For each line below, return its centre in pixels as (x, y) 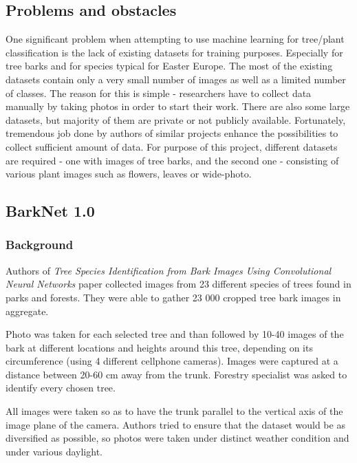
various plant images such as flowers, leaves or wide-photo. (129, 174)
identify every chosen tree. (61, 388)
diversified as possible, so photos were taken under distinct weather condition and (177, 438)
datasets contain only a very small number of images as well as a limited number (176, 79)
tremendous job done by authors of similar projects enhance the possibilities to (172, 133)
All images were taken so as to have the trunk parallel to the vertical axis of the (174, 411)
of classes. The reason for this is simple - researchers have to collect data (159, 93)
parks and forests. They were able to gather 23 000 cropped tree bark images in (173, 297)
